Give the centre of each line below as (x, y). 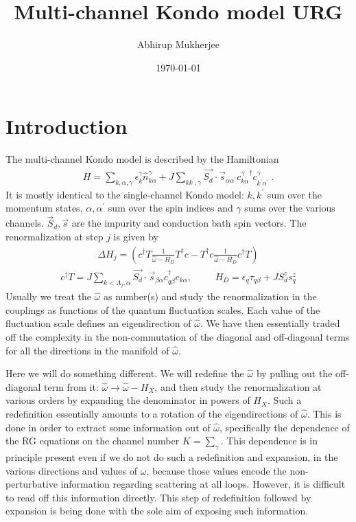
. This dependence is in (269, 441)
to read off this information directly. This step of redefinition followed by (158, 497)
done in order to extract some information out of (108, 427)
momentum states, (44, 208)
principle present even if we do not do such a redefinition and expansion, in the (172, 456)
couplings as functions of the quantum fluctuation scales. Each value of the (163, 309)
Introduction (67, 126)
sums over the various (290, 208)
